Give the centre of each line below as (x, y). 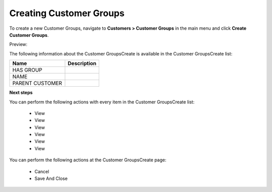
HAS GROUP (27, 70)
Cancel (42, 171)
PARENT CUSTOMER (37, 83)
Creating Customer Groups (67, 13)
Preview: (18, 44)
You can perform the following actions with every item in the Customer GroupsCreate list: (102, 102)
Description (82, 63)
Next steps (21, 93)
